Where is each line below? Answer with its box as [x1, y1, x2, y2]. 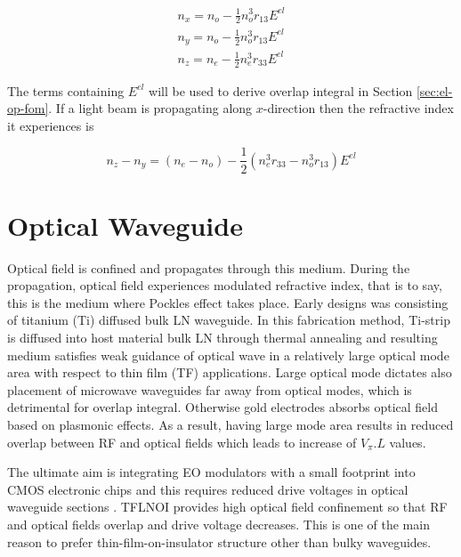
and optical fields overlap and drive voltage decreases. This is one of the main [7, 514, 430, 533]
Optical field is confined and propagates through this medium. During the [7, 258, 410, 277]
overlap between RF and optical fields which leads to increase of [7, 432, 357, 451]
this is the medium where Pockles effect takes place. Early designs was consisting [7, 293, 449, 311]
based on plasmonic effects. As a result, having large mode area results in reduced [7, 416, 454, 434]
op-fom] [7, 99, 49, 117]
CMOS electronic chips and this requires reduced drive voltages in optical [7, 480, 408, 498]
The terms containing [7, 81, 125, 100]
